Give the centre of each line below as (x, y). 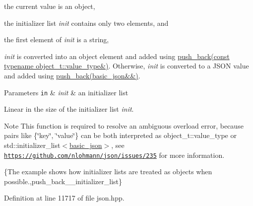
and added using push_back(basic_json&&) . (72, 75)
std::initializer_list (32, 145)
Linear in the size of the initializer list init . (69, 109)
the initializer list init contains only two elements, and (86, 23)
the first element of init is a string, (57, 39)
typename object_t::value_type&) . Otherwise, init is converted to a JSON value (126, 66)
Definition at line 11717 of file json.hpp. (64, 198)
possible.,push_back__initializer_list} (63, 181)
